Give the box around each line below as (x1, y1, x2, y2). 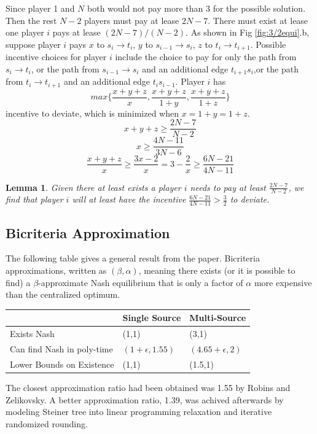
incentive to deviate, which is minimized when (6, 106, 179, 119)
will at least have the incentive (72, 193, 186, 206)
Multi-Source (189, 311, 246, 324)
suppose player (6, 37, 61, 50)
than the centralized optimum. (6, 288, 120, 301)
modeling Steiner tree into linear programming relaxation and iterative (6, 405, 272, 418)
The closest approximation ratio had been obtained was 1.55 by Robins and (6, 381, 291, 393)
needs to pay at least (190, 180, 266, 193)
